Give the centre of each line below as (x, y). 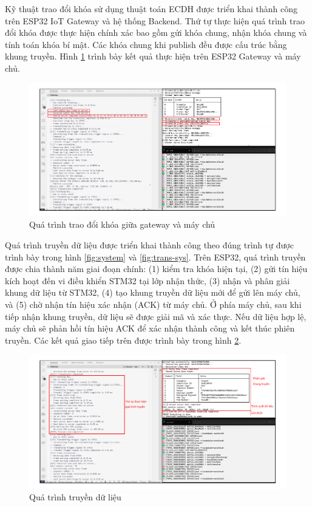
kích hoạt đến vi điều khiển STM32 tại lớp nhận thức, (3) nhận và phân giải (148, 280)
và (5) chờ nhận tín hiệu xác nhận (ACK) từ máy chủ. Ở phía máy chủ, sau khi (153, 305)
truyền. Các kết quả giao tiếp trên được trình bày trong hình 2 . (123, 340)
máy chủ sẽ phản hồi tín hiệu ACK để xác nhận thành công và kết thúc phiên (150, 328)
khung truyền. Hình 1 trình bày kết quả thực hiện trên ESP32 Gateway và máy (153, 56)
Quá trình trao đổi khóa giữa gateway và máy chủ (122, 224)
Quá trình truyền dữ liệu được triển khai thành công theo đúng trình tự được (149, 245)
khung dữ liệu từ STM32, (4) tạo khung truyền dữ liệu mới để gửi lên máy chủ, (153, 292)
